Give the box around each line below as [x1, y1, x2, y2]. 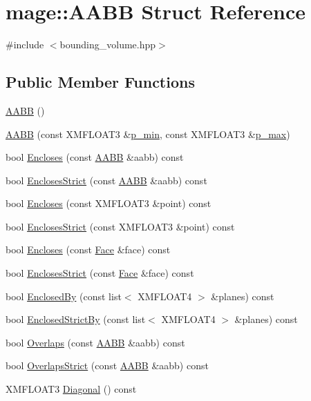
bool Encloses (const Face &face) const [6, 242, 171, 257]
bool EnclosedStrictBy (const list [6, 312, 146, 326]
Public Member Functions [6, 71, 195, 92]
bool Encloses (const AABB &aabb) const [6, 150, 184, 164]
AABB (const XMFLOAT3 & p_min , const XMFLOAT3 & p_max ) [6, 126, 290, 141]
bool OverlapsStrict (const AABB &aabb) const [6, 358, 209, 373]
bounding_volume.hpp [59, 37, 156, 52]
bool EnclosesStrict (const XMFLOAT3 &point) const [6, 219, 235, 233]
